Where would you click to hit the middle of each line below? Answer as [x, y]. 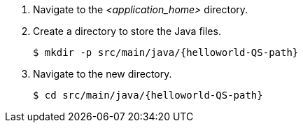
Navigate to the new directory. [103, 74]
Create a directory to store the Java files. [127, 31]
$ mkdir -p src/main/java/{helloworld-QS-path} [166, 52]
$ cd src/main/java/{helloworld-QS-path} [148, 95]
